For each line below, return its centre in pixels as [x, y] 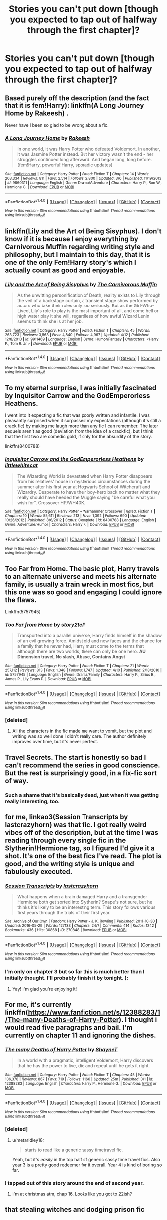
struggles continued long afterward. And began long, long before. [84, 160]
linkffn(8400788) [23, 446]
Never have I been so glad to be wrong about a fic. [57, 125]
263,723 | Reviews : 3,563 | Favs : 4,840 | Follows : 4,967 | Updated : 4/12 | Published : [77, 335]
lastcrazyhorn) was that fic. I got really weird [76, 825]
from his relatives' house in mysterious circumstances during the [84, 482]
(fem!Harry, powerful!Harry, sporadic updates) [65, 165]
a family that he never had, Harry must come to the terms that [81, 646]
